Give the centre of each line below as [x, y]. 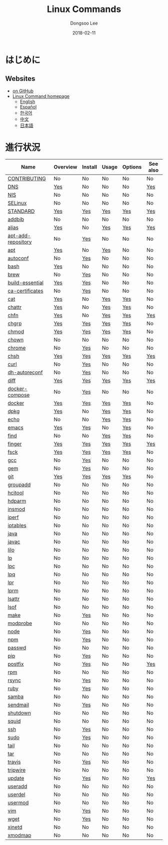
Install [90, 167]
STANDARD [21, 211]
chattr [15, 307]
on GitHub [23, 91]
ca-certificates [25, 291]
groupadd [19, 484]
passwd [17, 647]
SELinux [17, 203]
